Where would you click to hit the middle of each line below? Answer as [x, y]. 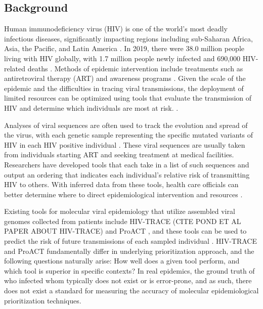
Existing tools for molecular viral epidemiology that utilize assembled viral [120, 211]
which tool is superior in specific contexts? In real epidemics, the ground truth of [129, 270]
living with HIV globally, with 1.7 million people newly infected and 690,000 [122, 58]
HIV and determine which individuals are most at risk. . [91, 107]
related [15, 68]
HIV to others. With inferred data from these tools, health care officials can [121, 184]
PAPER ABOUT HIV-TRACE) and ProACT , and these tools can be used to [125, 231]
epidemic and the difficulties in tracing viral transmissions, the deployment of [124, 88]
